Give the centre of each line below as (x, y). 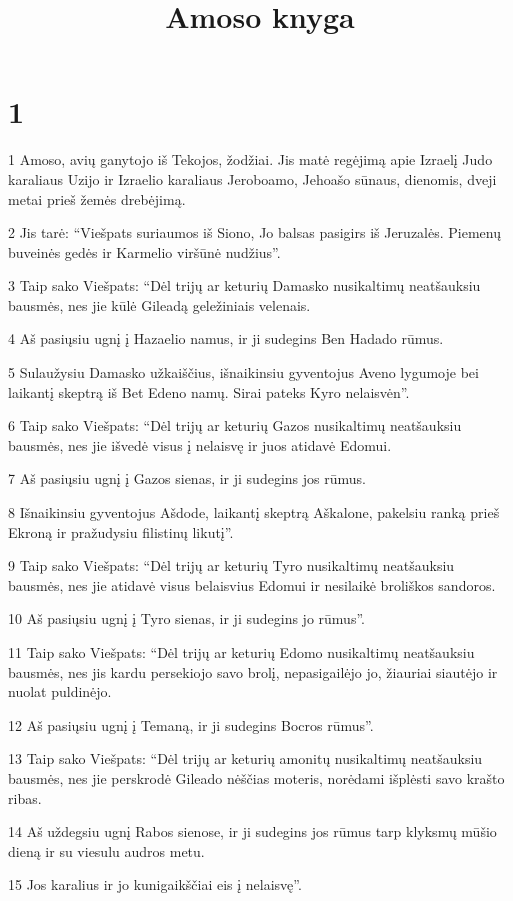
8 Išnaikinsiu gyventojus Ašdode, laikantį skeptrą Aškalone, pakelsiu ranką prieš (254, 512)
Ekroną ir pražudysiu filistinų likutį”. (121, 531)
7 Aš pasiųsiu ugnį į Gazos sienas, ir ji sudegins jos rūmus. (187, 478)
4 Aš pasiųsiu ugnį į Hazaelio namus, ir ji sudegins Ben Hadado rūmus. (226, 338)
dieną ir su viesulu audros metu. (106, 850)
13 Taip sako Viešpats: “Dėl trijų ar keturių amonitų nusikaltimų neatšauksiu (245, 758)
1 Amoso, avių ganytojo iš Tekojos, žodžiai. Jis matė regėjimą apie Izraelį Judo (250, 159)
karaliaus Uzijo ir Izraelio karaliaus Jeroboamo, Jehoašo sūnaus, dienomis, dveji (252, 178)
